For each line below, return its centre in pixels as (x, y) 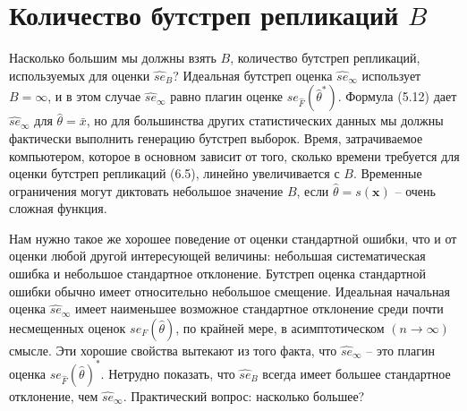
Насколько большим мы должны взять (113, 58)
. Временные (387, 173)
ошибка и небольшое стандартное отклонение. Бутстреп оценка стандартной (218, 274)
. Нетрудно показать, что (168, 373)
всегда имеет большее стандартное (357, 373)
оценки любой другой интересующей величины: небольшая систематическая (217, 256)
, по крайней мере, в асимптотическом (280, 327)
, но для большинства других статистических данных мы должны (265, 120)
